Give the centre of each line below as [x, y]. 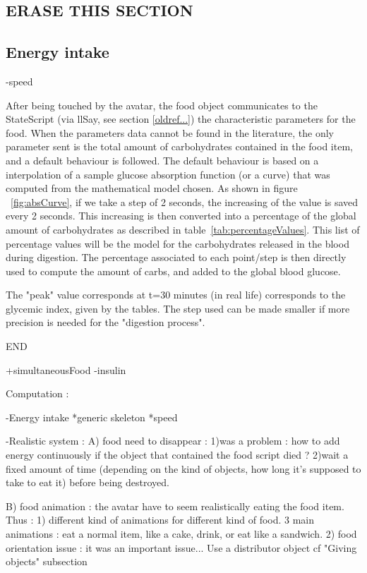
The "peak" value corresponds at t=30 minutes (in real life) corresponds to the [176, 295]
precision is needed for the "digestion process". [106, 322]
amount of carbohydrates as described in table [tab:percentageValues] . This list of [183, 229]
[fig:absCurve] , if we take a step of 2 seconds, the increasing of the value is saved [185, 201]
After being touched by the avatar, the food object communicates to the [162, 105]
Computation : [37, 393]
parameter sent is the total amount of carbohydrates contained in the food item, [179, 146]
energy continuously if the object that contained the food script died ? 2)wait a [177, 455]
